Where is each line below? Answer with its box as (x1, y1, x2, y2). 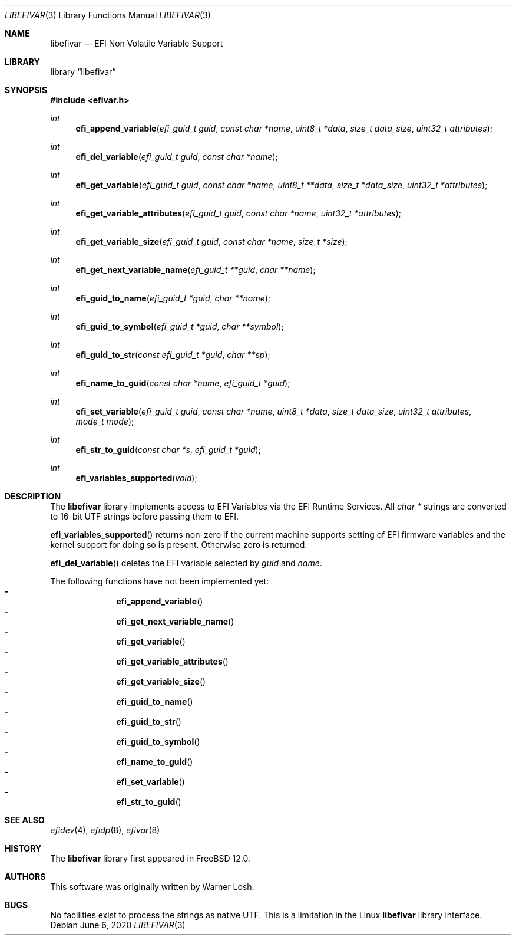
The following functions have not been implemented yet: (50, 576, 269, 586)
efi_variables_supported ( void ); (75, 473, 197, 483)
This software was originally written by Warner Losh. (50, 882, 254, 892)
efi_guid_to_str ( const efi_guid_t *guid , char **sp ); (75, 350, 270, 360)
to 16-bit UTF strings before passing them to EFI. (50, 511, 239, 521)
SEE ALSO (5, 815, 45, 825)
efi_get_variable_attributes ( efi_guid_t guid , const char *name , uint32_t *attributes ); (75, 208, 401, 218)
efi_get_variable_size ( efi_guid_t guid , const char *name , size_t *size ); (75, 236, 348, 246)
